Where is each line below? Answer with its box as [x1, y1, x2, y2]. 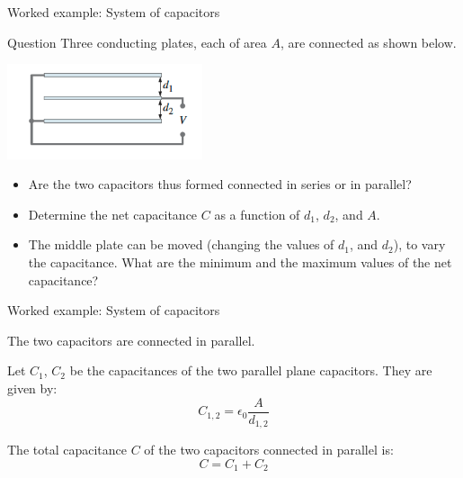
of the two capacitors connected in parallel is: [144, 440, 394, 459]
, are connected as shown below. [280, 32, 457, 51]
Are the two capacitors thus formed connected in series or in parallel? [28, 175, 412, 194]
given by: [7, 379, 58, 398]
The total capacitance [7, 440, 127, 459]
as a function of [214, 204, 300, 223]
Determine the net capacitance [28, 204, 198, 223]
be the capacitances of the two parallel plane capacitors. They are [69, 361, 432, 380]
